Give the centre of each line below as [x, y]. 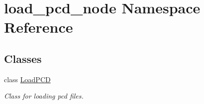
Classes [23, 58]
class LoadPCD [27, 79]
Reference [39, 27]
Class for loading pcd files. [44, 96]
